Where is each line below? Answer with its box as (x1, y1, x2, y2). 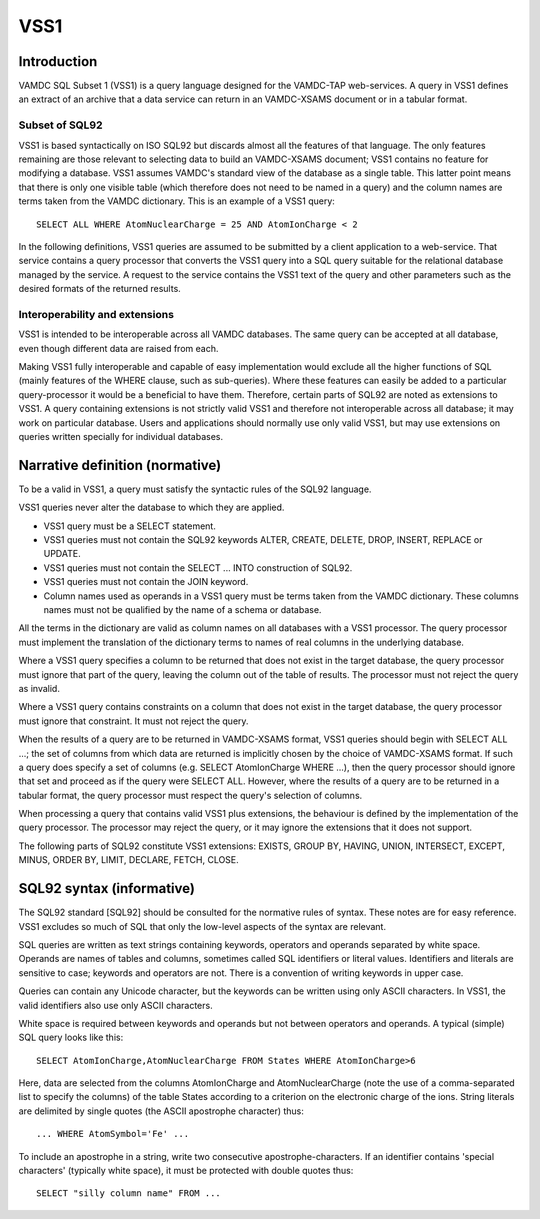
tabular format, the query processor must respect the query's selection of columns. (18, 789, 363, 801)
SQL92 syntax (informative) (18, 880, 195, 897)
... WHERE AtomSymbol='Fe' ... (36, 1128, 190, 1140)
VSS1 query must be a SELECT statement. (43, 520, 217, 532)
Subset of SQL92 (18, 118, 103, 132)
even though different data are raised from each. (18, 342, 219, 354)
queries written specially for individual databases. (18, 430, 224, 442)
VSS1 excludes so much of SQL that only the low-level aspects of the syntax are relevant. (18, 920, 387, 932)
